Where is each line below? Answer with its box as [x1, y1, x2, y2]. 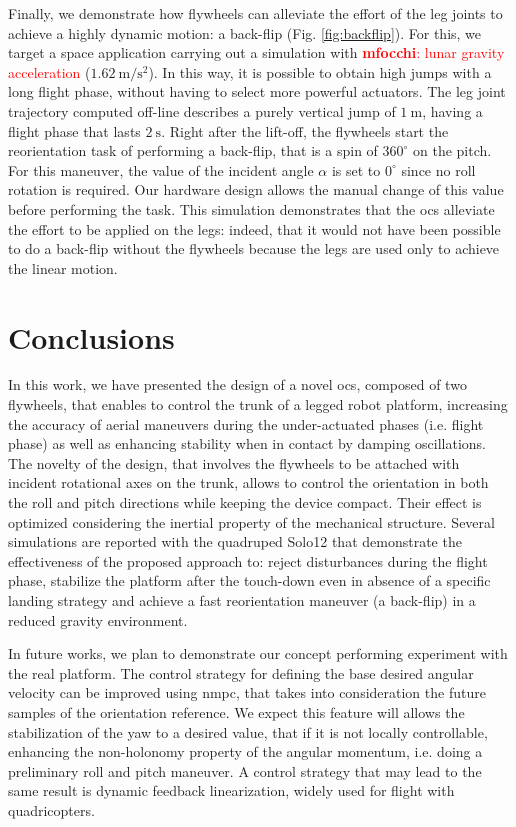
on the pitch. [413, 140, 492, 161]
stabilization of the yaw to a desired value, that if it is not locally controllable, [8, 721, 488, 742]
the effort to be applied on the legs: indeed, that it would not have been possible [8, 218, 501, 239]
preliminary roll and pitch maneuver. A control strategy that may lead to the [8, 760, 482, 781]
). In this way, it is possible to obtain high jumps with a [148, 61, 492, 82]
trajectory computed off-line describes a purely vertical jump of [8, 100, 396, 121]
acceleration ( [8, 61, 91, 82]
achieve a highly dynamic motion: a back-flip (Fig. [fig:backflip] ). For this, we [8, 22, 482, 43]
